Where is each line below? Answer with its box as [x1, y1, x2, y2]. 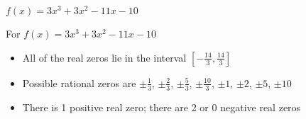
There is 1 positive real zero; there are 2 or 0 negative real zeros [22, 99, 301, 114]
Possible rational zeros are [22, 75, 136, 90]
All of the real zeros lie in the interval [22, 50, 187, 64]
